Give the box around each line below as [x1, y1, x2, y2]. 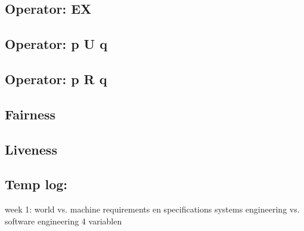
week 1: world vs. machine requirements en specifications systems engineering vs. [5, 203, 300, 215]
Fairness [5, 104, 56, 123]
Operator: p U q [5, 35, 107, 53]
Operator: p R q [5, 69, 107, 88]
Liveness [5, 140, 57, 158]
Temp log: [5, 175, 67, 193]
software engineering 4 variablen [5, 214, 122, 227]
